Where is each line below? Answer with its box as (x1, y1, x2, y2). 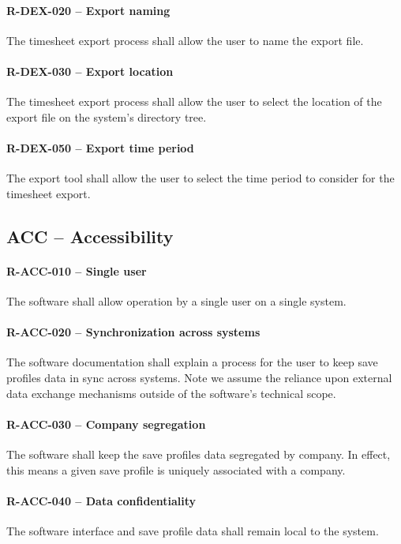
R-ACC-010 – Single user (6, 262, 147, 279)
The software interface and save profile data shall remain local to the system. (6, 522, 379, 538)
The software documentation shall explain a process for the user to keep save (6, 354, 378, 370)
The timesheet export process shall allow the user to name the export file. (6, 32, 364, 48)
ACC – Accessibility (6, 223, 174, 248)
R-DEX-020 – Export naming (6, 2, 171, 18)
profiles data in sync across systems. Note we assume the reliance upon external (6, 369, 392, 385)
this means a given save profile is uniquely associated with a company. (6, 461, 346, 478)
